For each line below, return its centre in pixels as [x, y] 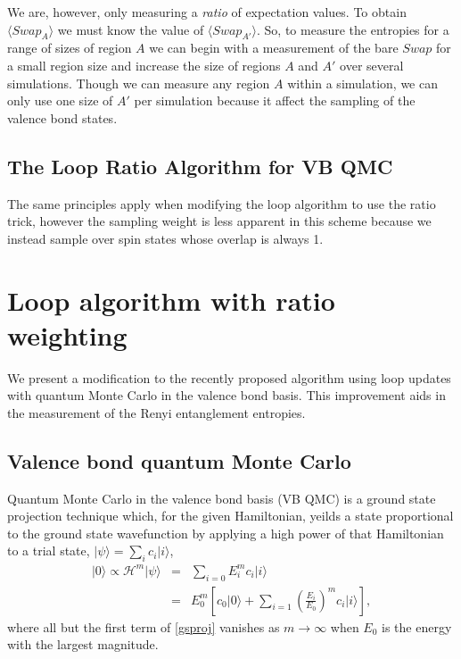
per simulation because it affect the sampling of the [275, 100]
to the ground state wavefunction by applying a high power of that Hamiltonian [226, 533]
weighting [67, 334]
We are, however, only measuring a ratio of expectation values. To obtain [207, 12]
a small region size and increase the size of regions [144, 65]
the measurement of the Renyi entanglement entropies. [156, 412]
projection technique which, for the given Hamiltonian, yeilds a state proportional [230, 516]
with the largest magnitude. [83, 644]
